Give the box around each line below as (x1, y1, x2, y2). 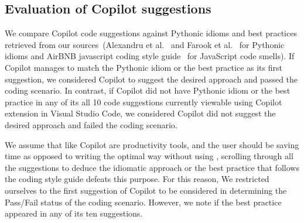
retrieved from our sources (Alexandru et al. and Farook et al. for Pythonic (5, 38, 285, 50)
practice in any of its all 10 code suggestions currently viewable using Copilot (5, 95, 282, 108)
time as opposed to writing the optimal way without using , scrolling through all (5, 150, 293, 162)
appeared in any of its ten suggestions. (5, 207, 143, 219)
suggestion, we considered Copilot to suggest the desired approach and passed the (5, 73, 298, 85)
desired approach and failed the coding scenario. (5, 118, 177, 131)
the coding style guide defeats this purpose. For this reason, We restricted (5, 173, 269, 185)
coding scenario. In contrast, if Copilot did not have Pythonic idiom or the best (5, 84, 291, 97)
